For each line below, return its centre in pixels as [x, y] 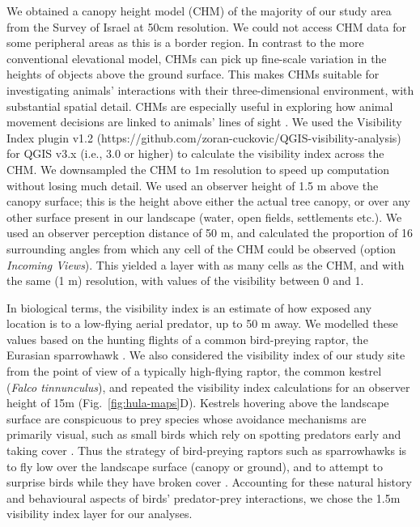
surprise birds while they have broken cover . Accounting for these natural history [209, 482]
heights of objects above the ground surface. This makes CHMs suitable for [193, 74]
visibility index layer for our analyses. [100, 514]
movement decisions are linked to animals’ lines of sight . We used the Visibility [204, 122]
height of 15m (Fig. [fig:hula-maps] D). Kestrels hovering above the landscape [198, 403]
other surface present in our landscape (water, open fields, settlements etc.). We [204, 217]
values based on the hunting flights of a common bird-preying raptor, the [187, 339]
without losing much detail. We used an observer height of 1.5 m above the [193, 185]
